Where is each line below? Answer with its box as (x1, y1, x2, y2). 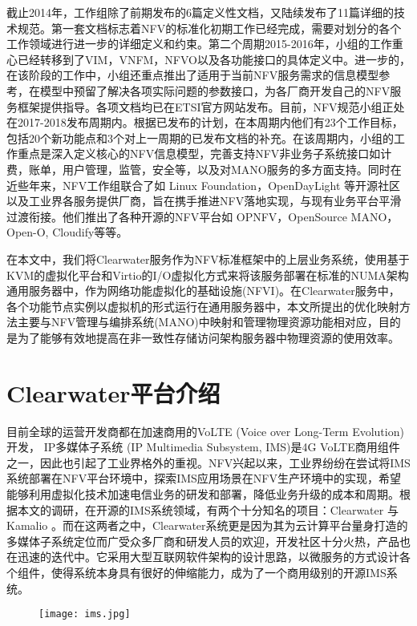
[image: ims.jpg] (38, 608, 131, 620)
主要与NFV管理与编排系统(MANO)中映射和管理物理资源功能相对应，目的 (17, 313, 401, 330)
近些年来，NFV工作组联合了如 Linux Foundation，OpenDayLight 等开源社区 (6, 176, 401, 193)
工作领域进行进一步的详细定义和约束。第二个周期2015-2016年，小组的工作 (6, 35, 392, 52)
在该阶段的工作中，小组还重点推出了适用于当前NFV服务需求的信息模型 (6, 67, 379, 83)
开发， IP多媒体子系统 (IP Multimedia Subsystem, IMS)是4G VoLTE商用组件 (6, 438, 400, 455)
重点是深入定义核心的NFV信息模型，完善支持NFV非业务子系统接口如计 (17, 145, 392, 162)
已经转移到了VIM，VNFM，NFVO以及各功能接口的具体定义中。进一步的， (17, 50, 411, 67)
